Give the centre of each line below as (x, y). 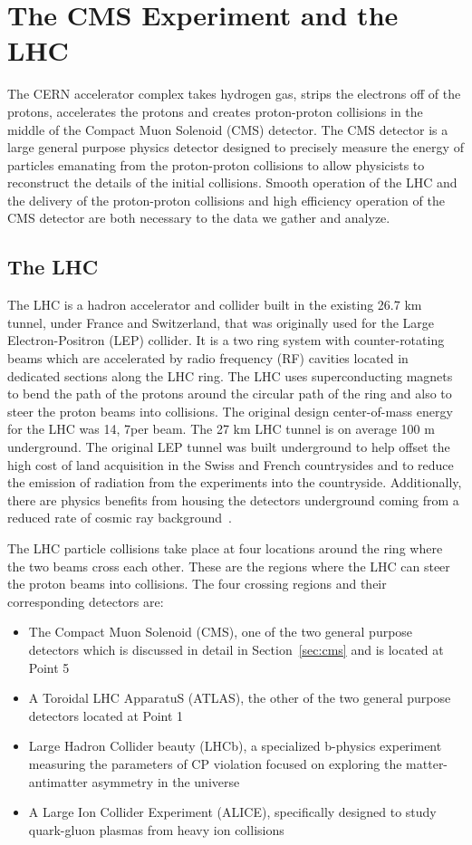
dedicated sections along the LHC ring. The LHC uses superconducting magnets (230, 375)
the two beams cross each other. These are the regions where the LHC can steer (229, 566)
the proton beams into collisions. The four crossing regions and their (197, 584)
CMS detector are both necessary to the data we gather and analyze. (199, 218)
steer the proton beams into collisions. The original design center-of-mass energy (230, 411)
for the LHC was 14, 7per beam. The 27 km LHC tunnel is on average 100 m (221, 429)
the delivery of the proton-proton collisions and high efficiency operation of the (226, 200)
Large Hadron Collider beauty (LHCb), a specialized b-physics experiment (235, 746)
